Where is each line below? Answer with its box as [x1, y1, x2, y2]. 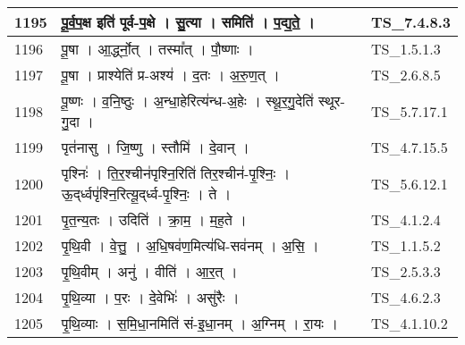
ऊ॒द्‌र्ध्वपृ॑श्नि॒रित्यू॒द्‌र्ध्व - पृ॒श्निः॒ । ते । [61, 183, 232, 204]
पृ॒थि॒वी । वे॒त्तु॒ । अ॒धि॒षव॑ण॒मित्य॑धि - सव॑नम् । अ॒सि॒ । [61, 235, 319, 256]
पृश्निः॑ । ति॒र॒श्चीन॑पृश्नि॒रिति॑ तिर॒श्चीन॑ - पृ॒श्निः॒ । [61, 163, 291, 183]
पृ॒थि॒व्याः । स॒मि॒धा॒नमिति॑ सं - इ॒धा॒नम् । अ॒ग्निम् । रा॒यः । [61, 313, 339, 333]
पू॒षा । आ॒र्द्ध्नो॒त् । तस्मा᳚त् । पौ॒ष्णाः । [61, 38, 254, 59]
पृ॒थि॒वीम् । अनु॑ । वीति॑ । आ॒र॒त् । [61, 261, 238, 282]
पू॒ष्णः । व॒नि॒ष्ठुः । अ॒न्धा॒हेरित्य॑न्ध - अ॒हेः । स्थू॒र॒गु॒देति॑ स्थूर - [61, 90, 345, 111]
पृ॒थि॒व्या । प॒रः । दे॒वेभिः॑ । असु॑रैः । [61, 287, 240, 307]
